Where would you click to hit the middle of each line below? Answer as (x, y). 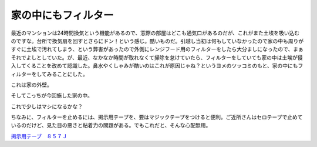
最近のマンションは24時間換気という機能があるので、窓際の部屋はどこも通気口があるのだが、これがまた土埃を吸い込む (155, 33)
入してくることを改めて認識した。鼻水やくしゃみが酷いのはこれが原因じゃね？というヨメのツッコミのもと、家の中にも (155, 66)
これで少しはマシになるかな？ (47, 106)
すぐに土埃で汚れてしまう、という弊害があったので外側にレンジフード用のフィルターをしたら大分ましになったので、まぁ (157, 49)
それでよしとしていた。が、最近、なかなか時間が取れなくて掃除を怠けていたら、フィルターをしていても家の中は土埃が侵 (157, 57)
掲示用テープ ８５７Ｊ (39, 136)
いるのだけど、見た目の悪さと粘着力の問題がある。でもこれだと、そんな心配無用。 (111, 125)
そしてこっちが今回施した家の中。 (52, 96)
